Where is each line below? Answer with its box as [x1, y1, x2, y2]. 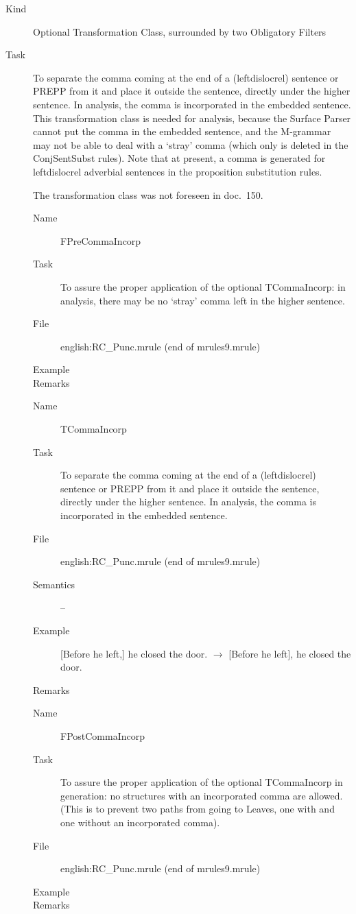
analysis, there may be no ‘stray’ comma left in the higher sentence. [60, 293, 345, 307]
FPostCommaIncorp [60, 728, 145, 743]
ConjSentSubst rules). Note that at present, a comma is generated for [33, 151, 326, 165]
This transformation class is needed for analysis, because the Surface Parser [33, 110, 351, 125]
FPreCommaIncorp [60, 233, 141, 248]
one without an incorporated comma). [60, 815, 220, 829]
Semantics [33, 577, 75, 591]
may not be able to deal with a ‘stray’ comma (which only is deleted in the [33, 137, 348, 152]
